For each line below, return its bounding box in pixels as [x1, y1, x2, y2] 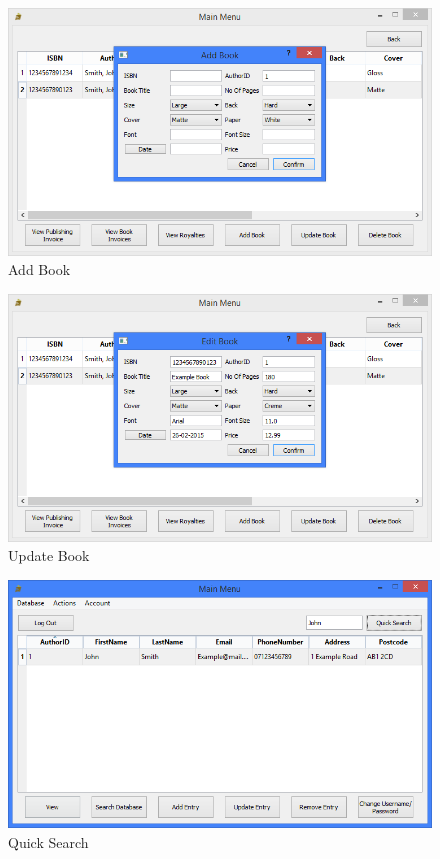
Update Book [8, 545, 90, 566]
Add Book [8, 259, 71, 280]
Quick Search [8, 831, 89, 852]
